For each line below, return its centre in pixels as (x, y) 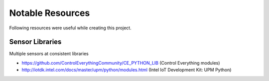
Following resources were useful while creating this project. (70, 28)
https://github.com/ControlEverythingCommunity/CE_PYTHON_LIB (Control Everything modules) (121, 63)
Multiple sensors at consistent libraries (49, 54)
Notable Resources (50, 13)
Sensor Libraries (35, 42)
